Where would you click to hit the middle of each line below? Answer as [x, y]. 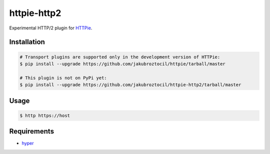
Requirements [32, 131]
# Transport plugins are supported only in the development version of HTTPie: [120, 57]
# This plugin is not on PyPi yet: [63, 78]
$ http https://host [45, 115]
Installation [27, 42]
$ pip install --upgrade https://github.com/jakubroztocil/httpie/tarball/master [123, 64]
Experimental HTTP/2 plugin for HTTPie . [51, 28]
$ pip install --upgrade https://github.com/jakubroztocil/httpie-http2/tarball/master [130, 85]
